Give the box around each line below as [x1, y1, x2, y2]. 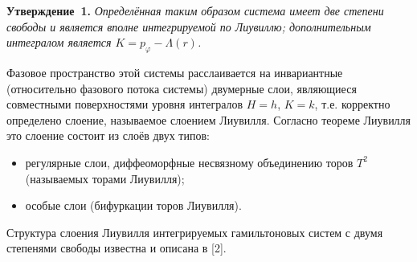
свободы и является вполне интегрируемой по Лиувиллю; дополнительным [6, 18, 371, 35]
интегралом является [6, 34, 112, 51]
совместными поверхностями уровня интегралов [6, 96, 243, 113]
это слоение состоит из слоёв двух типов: [6, 127, 210, 144]
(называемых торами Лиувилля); [25, 170, 185, 186]
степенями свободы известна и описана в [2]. [6, 239, 227, 256]
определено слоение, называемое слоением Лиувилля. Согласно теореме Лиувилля [6, 111, 411, 128]
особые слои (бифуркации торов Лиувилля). [25, 197, 242, 214]
